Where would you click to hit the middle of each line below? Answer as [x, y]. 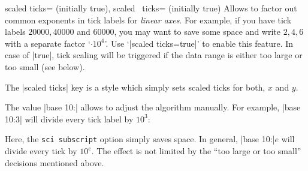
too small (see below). [45, 66]
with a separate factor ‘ [48, 43]
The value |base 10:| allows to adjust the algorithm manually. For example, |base [153, 107]
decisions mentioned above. [55, 162]
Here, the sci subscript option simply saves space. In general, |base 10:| [140, 139]
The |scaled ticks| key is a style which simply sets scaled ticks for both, [135, 87]
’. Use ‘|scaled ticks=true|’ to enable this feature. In [199, 43]
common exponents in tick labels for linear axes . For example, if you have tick [148, 19]
